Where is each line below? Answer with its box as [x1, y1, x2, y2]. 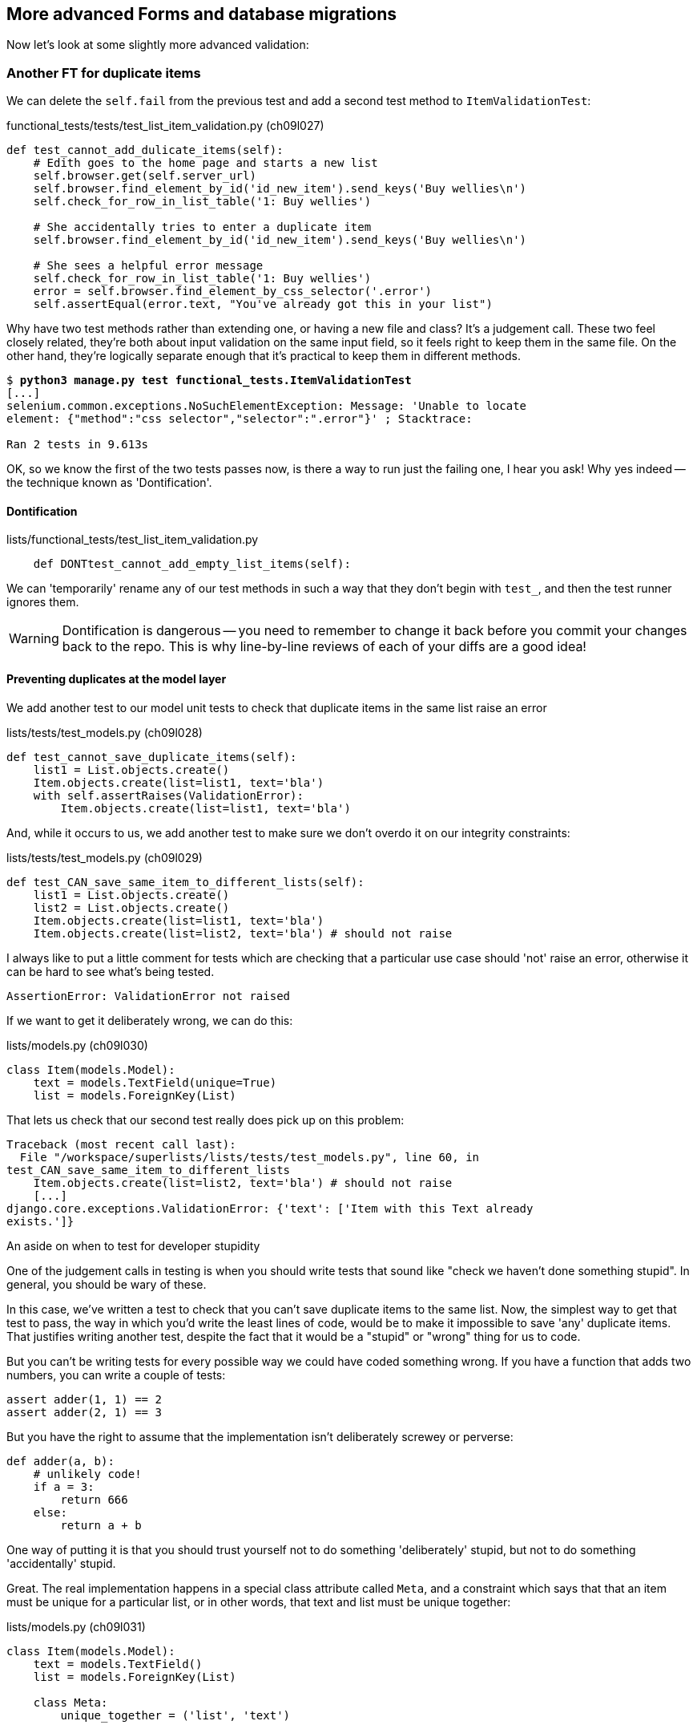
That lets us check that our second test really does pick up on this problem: [6, 1112, 405, 1127]
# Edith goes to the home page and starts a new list [33, 156, 378, 170]
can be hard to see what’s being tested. [6, 964, 215, 978]
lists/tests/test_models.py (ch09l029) [6, 850, 203, 864]
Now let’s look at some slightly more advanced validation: [6, 38, 309, 52]
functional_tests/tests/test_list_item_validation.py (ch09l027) [6, 119, 324, 133]
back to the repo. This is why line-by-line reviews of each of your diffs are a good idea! [62, 638, 586, 655]
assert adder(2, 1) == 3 [6, 1405, 162, 1419]
